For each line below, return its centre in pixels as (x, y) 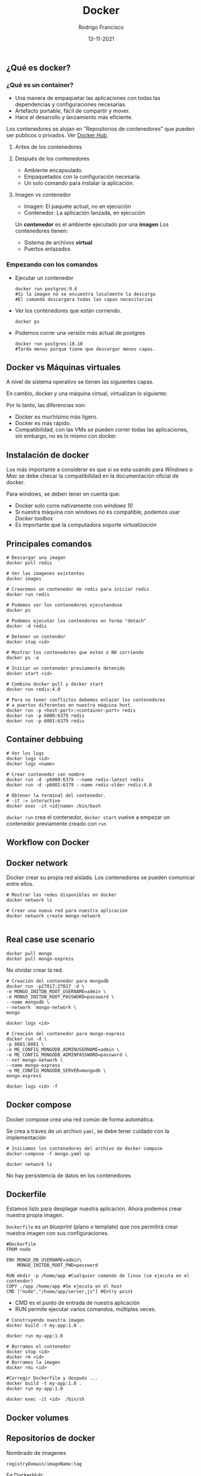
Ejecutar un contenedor (44, 278)
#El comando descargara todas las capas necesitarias (84, 299)
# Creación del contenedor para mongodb (58, 981)
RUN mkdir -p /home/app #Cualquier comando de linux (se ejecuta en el (98, 1276)
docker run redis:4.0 (33, 689)
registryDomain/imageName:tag (44, 1464)
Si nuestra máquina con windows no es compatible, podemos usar (97, 512)
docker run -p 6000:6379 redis (45, 715)
